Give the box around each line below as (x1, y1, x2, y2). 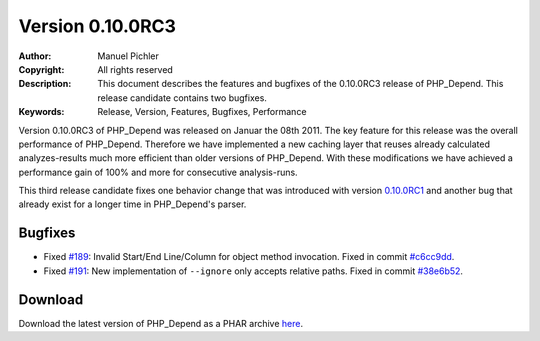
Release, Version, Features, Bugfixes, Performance (97, 106, 307, 118)
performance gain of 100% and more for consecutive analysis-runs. (18, 166, 299, 178)
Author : (18, 50, 52, 62)
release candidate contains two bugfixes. (97, 91, 267, 104)
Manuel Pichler (97, 50, 159, 62)
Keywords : (18, 106, 65, 118)
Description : (18, 78, 72, 90)
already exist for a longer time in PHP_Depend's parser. (18, 198, 247, 210)
